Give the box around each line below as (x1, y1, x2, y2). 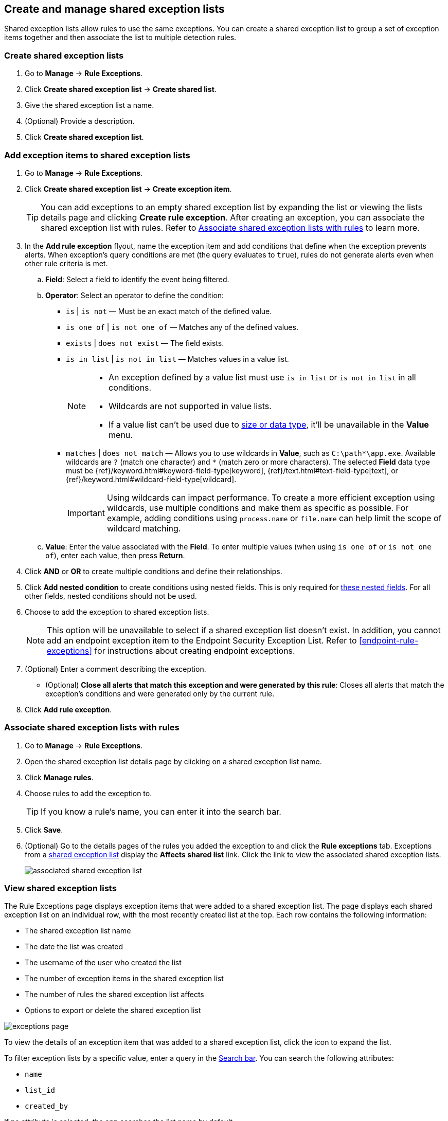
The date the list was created (25, 942, 123, 951)
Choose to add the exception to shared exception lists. (25, 607, 209, 616)
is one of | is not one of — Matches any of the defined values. (66, 322, 298, 332)
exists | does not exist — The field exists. (66, 338, 224, 347)
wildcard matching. (106, 523, 181, 534)
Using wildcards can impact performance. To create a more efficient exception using (106, 492, 435, 503)
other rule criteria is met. (25, 259, 108, 268)
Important (67, 507, 105, 518)
